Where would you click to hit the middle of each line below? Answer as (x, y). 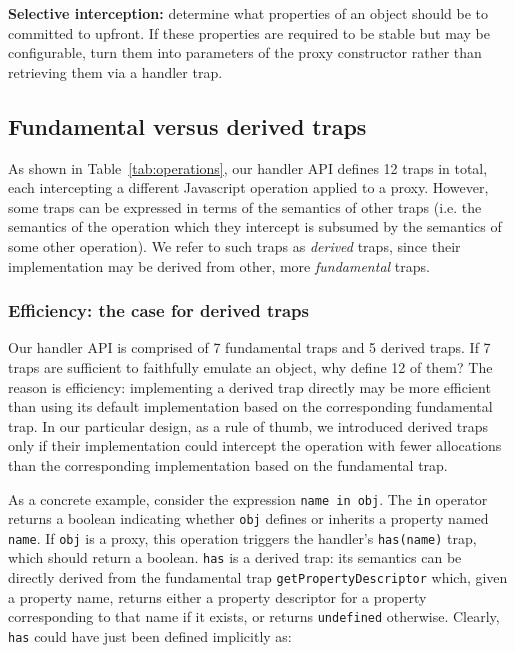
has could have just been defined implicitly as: (150, 636)
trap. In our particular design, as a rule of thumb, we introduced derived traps (248, 425)
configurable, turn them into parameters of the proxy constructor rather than (245, 52)
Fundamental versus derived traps (187, 125)
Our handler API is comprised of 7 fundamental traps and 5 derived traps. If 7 (249, 347)
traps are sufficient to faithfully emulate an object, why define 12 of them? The (250, 366)
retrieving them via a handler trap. (115, 71)
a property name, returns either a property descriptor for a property (217, 596)
